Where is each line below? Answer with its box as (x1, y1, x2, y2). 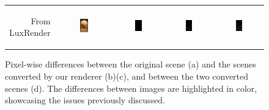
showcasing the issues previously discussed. (5, 94, 166, 106)
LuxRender (9, 26, 51, 39)
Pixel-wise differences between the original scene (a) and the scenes (5, 58, 256, 70)
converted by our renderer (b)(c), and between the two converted (5, 70, 249, 83)
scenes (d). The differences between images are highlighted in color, (5, 81, 257, 94)
